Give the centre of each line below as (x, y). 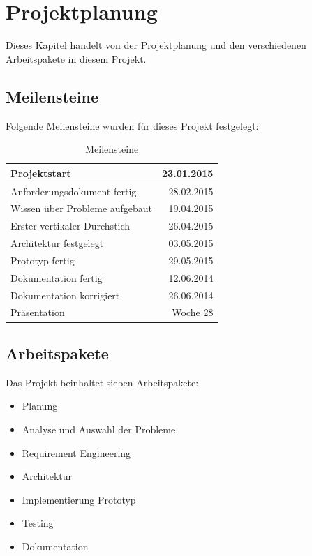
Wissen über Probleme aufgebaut (82, 208)
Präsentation (38, 312)
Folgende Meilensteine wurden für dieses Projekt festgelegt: (132, 125)
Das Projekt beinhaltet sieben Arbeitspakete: (102, 382)
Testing (38, 523)
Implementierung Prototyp (79, 499)
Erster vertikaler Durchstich (70, 226)
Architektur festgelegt (57, 243)
